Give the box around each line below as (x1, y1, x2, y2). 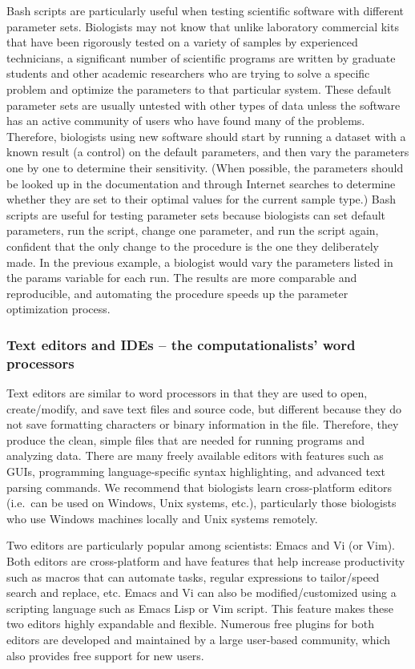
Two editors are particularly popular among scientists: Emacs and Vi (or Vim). (6, 537, 395, 554)
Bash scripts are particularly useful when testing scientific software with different (6, 2, 405, 18)
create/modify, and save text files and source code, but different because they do (6, 400, 402, 417)
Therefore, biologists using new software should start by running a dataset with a (6, 127, 406, 144)
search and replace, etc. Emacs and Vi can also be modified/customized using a (6, 584, 397, 601)
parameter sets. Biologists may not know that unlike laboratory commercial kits (6, 18, 399, 34)
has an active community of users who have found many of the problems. (6, 112, 365, 129)
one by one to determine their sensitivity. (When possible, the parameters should (6, 159, 404, 175)
